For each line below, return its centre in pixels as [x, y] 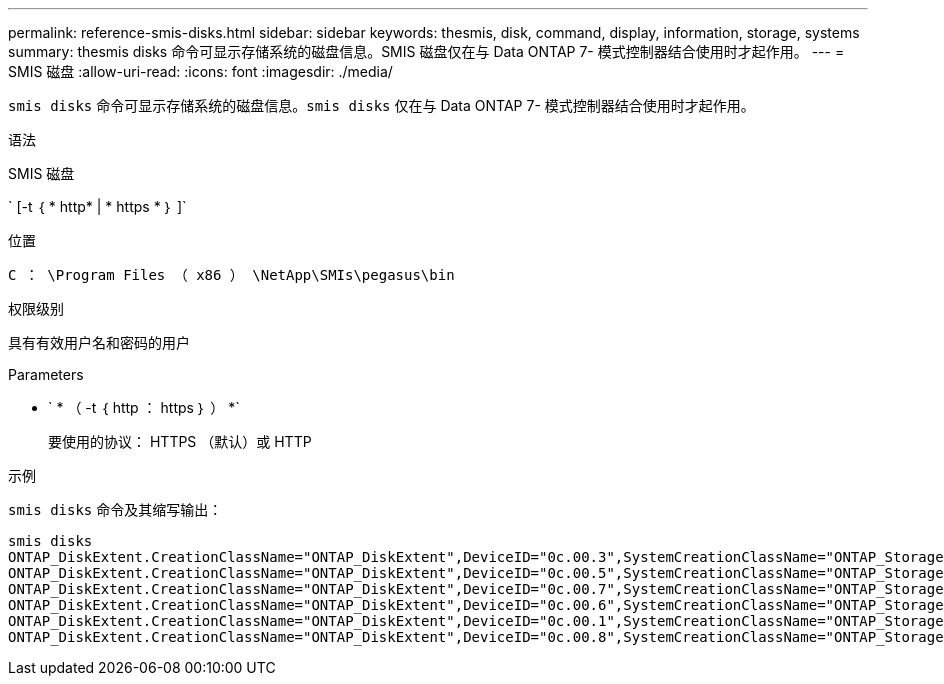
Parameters [46, 374]
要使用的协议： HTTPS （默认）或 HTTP [180, 441]
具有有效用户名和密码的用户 [99, 342]
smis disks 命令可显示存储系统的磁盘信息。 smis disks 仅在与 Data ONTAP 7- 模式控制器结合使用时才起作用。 [381, 105]
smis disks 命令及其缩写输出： [115, 509]
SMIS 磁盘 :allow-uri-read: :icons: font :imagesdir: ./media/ [200, 71]
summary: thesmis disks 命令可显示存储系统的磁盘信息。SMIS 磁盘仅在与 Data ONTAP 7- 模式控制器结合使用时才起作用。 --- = [426, 51]
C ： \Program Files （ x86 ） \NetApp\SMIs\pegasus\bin [231, 275]
